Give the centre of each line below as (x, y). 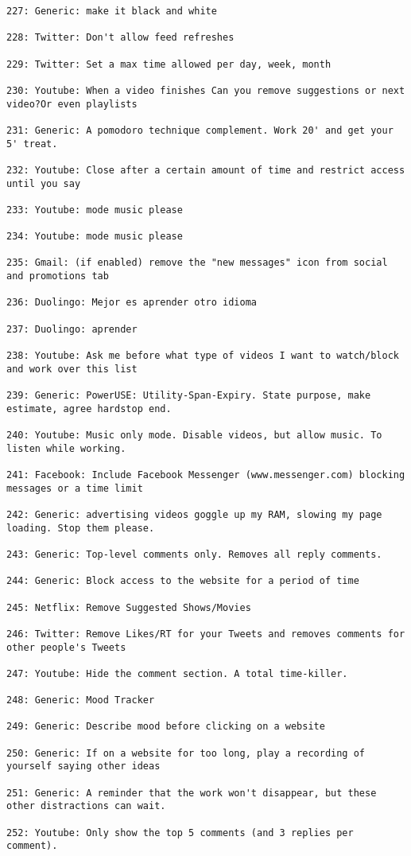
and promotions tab (58, 276)
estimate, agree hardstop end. (89, 409)
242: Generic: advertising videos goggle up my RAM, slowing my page (194, 514)
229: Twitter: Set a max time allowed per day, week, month (169, 64)
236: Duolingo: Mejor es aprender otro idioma (132, 303)
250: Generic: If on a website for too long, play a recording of (186, 753)
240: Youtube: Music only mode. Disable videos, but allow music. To (194, 435)
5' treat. (32, 144)
